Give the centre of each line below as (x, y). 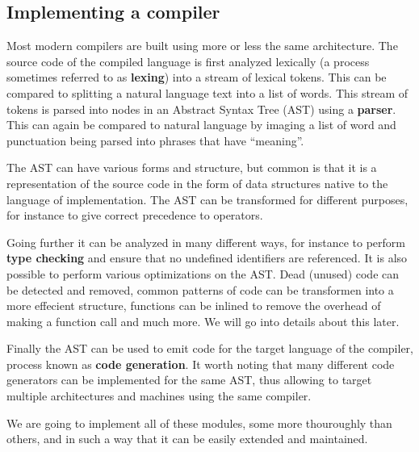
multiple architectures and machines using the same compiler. (159, 396)
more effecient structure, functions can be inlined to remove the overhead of (194, 306)
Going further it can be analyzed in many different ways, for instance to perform (206, 242)
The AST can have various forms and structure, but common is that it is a (192, 167)
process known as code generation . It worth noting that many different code (201, 364)
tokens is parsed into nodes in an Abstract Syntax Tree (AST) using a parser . (201, 109)
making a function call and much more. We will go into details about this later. (203, 321)
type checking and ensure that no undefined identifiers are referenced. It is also (207, 258)
